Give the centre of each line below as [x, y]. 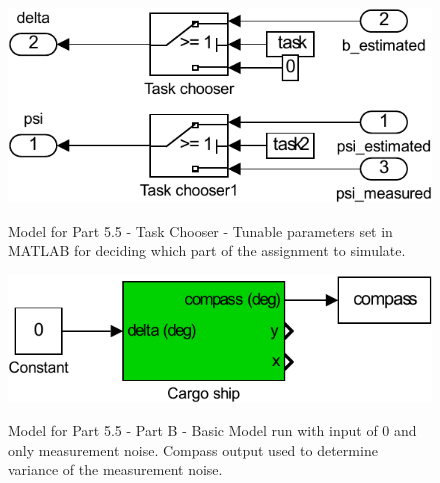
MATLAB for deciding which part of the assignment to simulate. [207, 250]
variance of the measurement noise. [115, 469]
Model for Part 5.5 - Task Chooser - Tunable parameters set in [200, 230]
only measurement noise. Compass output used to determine [193, 449]
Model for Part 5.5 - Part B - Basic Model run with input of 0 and [212, 430]
